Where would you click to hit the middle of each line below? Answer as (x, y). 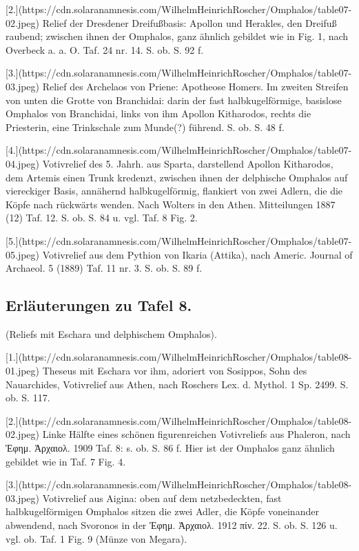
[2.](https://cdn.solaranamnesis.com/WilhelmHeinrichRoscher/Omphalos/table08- (179, 420)
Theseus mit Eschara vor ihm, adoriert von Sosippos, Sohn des (175, 371)
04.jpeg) (23, 163)
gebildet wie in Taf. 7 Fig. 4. (66, 461)
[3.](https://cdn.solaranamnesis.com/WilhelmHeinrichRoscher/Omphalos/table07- (179, 73)
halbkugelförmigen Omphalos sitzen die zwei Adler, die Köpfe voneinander (162, 511)
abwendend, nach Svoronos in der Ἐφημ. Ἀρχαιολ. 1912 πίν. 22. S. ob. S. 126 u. (172, 525)
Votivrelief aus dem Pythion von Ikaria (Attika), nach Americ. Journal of (197, 254)
